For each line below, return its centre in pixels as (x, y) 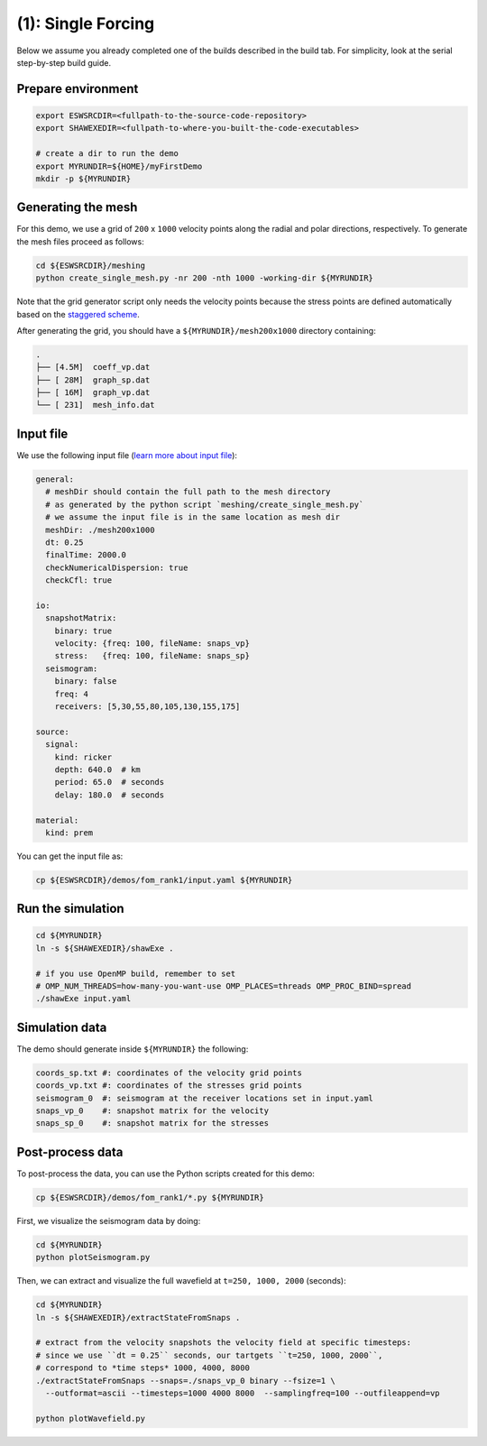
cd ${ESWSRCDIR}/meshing (91, 265)
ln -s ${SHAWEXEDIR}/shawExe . (105, 948)
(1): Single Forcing (86, 23)
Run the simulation (71, 909)
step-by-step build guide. (64, 62)
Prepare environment (78, 89)
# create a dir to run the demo (107, 154)
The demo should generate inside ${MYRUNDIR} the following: (133, 1049)
